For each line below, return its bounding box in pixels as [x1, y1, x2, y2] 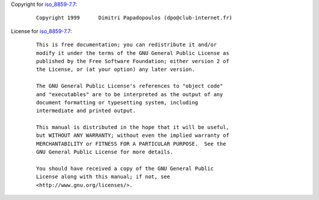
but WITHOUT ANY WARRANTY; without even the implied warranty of [36, 132, 230, 139]
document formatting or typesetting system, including [36, 99, 198, 106]
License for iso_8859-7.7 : [11, 27, 72, 35]
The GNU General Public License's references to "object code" [36, 83, 223, 90]
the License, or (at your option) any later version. [36, 66, 195, 73]
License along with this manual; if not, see [36, 173, 171, 180]
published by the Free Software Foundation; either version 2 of [36, 58, 230, 64]
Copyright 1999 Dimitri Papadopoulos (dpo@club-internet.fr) [36, 15, 233, 21]
